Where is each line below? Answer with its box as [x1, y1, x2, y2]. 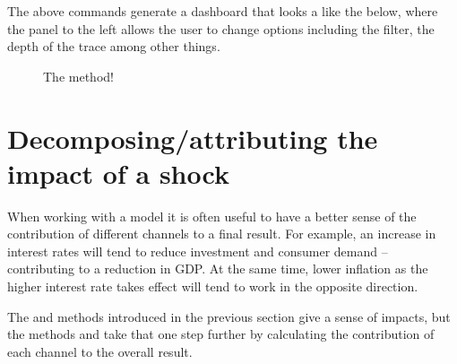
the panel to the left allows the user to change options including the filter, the [7, 19, 435, 38]
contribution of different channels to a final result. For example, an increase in [7, 224, 436, 243]
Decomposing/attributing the [7, 119, 378, 156]
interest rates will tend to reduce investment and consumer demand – [7, 241, 388, 260]
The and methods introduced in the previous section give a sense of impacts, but [7, 307, 451, 325]
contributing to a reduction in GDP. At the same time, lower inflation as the [7, 259, 428, 278]
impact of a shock [7, 154, 229, 191]
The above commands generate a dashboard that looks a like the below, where [7, 2, 438, 20]
